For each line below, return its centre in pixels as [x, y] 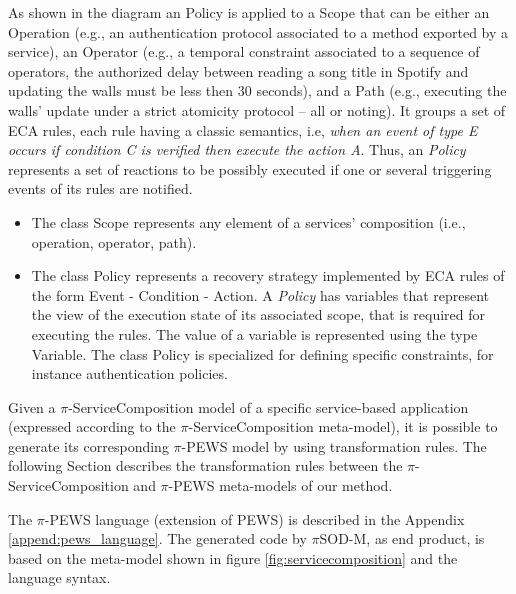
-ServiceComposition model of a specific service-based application [268, 406]
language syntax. [59, 577]
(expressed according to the [92, 426]
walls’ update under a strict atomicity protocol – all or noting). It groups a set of [257, 109]
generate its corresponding [88, 445]
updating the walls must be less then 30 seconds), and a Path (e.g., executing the [257, 90]
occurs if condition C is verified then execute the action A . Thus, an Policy [237, 149]
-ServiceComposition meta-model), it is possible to [343, 426]
